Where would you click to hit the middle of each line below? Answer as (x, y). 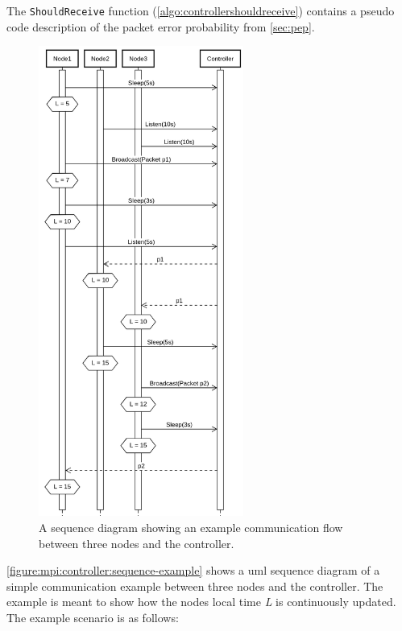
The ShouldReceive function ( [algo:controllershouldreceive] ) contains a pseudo (201, 10)
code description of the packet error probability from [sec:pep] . (161, 26)
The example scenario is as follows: (93, 617)
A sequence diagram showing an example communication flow (191, 527)
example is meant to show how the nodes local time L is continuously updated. (201, 602)
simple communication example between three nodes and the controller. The (195, 586)
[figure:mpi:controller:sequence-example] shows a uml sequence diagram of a (193, 570)
